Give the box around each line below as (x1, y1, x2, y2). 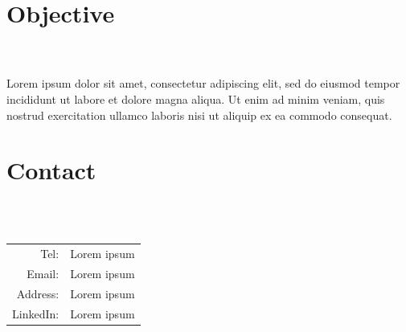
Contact (6, 154, 96, 186)
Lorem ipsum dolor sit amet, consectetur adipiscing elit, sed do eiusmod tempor (6, 75, 400, 92)
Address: (16, 285, 59, 301)
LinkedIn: (12, 305, 59, 322)
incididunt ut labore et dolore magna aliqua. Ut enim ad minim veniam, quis (6, 90, 385, 107)
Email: (27, 265, 59, 281)
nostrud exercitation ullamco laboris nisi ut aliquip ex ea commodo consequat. (6, 106, 392, 123)
